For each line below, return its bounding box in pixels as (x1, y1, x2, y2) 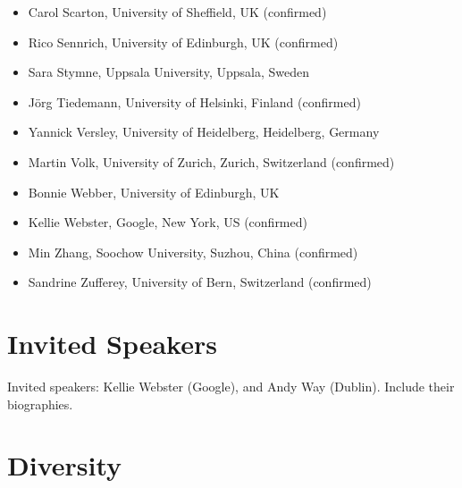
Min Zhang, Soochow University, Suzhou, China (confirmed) (28, 242, 358, 261)
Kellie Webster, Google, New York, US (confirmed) (28, 213, 307, 231)
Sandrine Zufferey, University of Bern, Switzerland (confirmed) (28, 273, 372, 291)
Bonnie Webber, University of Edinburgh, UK (28, 182, 280, 201)
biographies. (7, 394, 73, 413)
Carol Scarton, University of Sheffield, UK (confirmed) (28, 3, 327, 21)
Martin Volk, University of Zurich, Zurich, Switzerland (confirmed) (28, 152, 395, 171)
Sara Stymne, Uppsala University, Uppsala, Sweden (28, 63, 309, 81)
